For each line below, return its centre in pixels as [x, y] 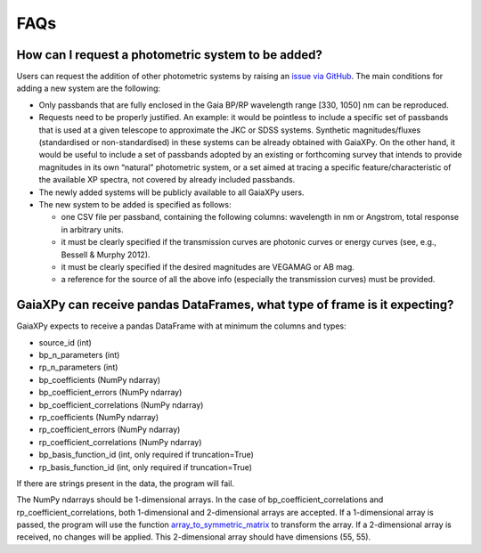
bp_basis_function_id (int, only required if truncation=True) [146, 455]
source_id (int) [65, 342]
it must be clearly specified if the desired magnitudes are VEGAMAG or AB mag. [208, 266]
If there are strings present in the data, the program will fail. [126, 483]
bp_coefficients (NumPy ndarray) [99, 379]
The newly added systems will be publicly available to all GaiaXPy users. [171, 192]
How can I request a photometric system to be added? [169, 55]
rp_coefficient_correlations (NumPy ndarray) [120, 442]
